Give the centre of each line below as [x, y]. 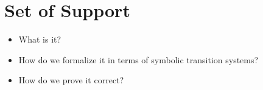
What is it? [40, 39]
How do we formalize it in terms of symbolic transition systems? [139, 59]
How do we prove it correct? [71, 80]
